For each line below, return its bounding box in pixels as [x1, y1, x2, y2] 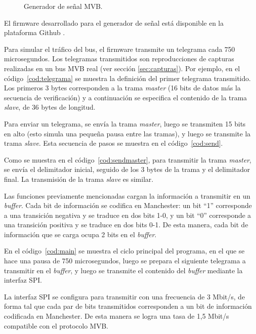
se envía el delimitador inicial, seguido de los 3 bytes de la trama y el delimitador [4, 164, 250, 174]
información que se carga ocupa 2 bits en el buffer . [4, 229, 157, 239]
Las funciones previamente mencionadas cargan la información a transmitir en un [4, 190, 251, 201]
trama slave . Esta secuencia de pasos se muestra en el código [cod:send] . [4, 138, 223, 148]
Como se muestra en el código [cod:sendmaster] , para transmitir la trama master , [4, 154, 252, 165]
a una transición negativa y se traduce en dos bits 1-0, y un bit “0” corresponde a [4, 209, 251, 220]
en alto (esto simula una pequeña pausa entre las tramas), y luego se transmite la [4, 128, 251, 138]
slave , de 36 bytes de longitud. [4, 102, 95, 112]
